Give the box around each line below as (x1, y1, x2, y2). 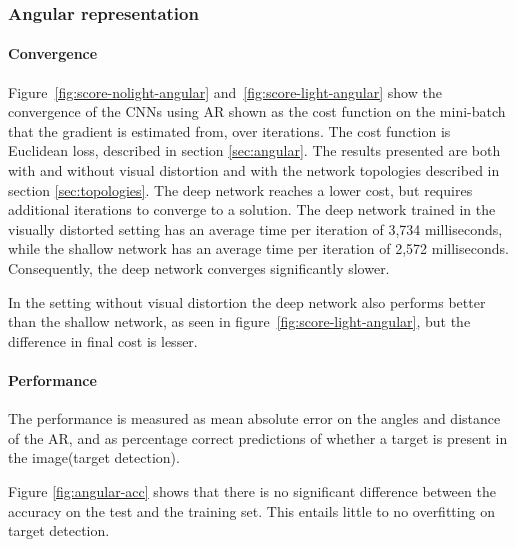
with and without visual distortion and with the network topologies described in (8, 160, 500, 181)
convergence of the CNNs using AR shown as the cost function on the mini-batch (8, 101, 506, 122)
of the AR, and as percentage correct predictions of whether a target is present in (8, 427, 508, 448)
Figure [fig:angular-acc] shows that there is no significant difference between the (8, 480, 496, 501)
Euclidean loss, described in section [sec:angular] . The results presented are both (8, 140, 501, 161)
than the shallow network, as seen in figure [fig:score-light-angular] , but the (8, 311, 471, 332)
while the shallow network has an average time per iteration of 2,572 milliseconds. (8, 238, 509, 259)
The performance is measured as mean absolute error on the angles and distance (8, 408, 501, 429)
